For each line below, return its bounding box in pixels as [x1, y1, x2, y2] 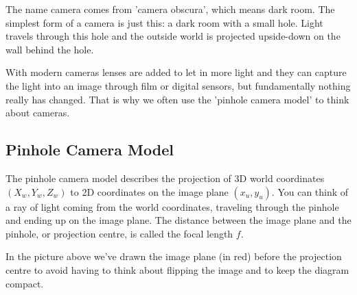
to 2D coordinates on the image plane [70, 184, 229, 198]
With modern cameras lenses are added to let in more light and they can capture [5, 65, 347, 79]
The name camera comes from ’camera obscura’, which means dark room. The [5, 2, 335, 16]
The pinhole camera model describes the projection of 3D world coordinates [5, 170, 325, 185]
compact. [5, 276, 44, 290]
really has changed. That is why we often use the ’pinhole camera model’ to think [5, 92, 349, 106]
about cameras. [5, 105, 70, 120]
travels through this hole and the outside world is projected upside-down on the [5, 29, 341, 43]
